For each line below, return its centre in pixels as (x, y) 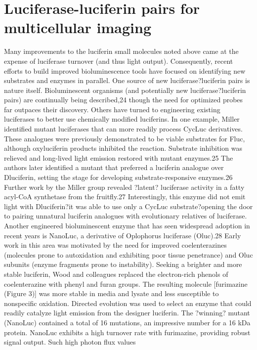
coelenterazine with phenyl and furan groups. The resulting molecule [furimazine (126, 284)
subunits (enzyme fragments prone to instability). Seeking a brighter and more (123, 264)
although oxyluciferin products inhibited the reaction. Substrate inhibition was (123, 148)
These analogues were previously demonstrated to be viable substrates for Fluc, (125, 138)
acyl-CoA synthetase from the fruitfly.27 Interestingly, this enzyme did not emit (125, 197)
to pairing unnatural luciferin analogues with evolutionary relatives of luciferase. (126, 216)
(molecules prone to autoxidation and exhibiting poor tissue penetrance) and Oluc (128, 254)
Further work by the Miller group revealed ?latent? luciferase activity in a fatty (124, 187)
